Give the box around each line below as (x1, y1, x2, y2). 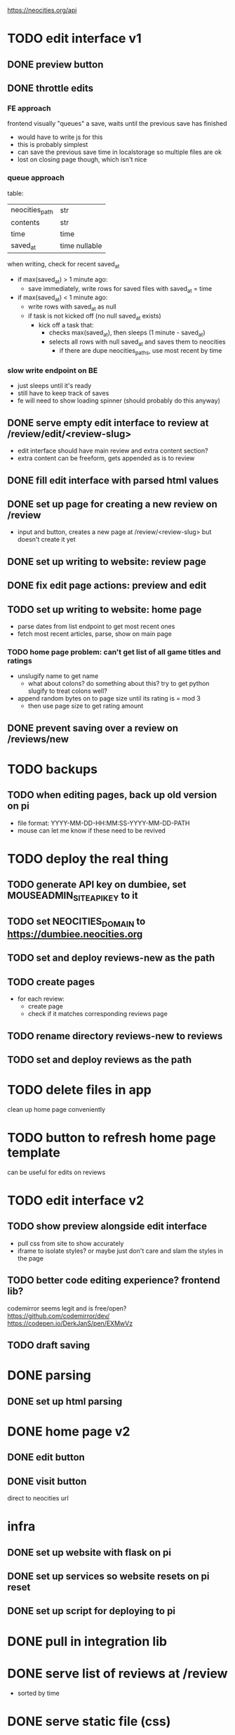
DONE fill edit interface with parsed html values (7, 474, 219, 486)
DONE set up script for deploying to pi (7, 1605, 176, 1617)
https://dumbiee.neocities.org (7, 928, 143, 940)
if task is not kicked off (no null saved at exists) (27, 311, 161, 322)
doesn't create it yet (17, 535, 76, 544)
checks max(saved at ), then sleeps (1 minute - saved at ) (48, 328, 206, 338)
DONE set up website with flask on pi (7, 1546, 172, 1559)
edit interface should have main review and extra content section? (17, 446, 208, 455)
